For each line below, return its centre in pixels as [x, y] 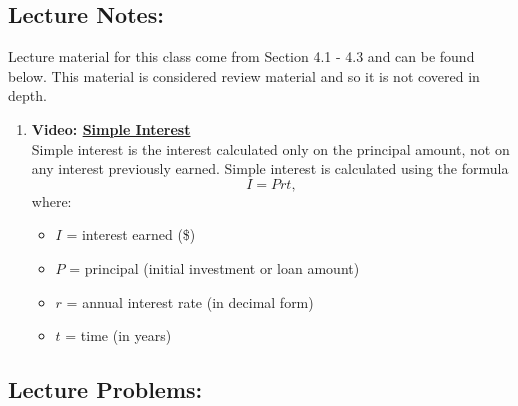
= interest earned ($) [131, 234]
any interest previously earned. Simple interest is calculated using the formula [270, 168]
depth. [27, 95]
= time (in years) [118, 335]
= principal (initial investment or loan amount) [214, 267]
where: [51, 200]
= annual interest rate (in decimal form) [190, 301]
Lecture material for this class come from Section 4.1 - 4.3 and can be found [241, 56]
